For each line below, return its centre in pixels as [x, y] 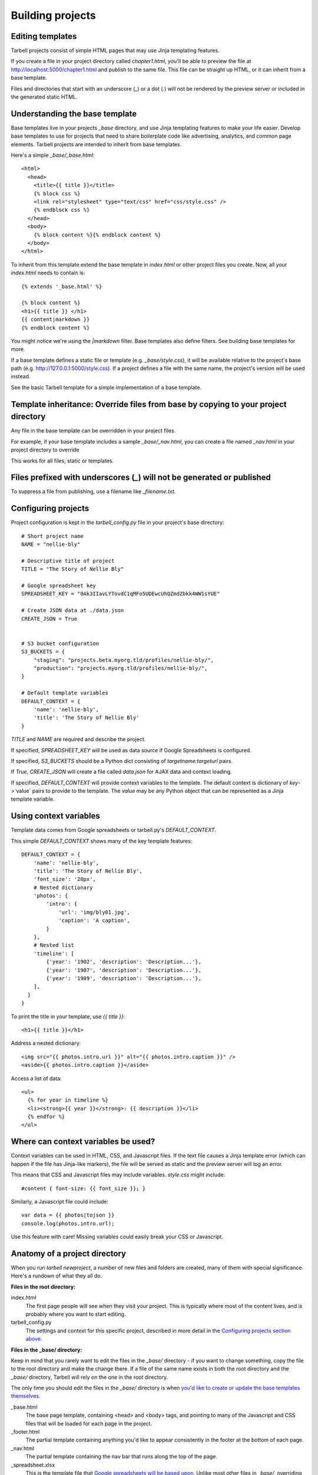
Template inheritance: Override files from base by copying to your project [149, 404]
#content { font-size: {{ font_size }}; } [84, 1188]
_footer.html [25, 1432]
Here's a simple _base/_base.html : [53, 155]
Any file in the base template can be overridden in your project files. [93, 431]
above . [34, 1339]
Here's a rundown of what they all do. [57, 1276]
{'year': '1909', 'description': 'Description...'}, [124, 979]
